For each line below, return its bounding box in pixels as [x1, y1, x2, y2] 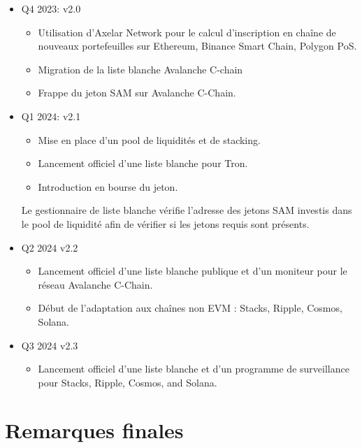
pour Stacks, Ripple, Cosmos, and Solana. [38, 375, 217, 389]
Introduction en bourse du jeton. [38, 179, 178, 194]
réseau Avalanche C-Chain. [38, 277, 153, 291]
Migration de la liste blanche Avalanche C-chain [38, 62, 243, 76]
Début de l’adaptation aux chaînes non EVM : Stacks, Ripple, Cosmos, [38, 301, 342, 315]
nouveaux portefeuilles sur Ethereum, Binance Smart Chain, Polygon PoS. [38, 38, 357, 53]
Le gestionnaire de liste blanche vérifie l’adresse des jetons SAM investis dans [21, 203, 352, 217]
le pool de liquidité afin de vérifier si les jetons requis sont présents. [21, 216, 310, 231]
